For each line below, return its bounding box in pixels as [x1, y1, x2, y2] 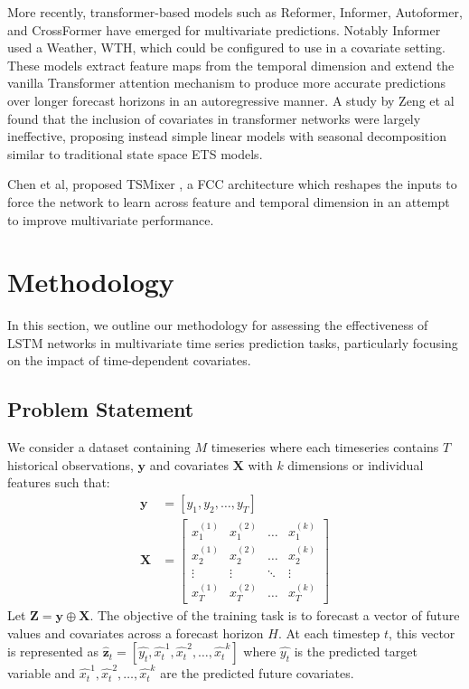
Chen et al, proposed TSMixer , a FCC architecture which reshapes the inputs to [7, 175, 457, 193]
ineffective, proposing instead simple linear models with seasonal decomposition [7, 127, 446, 146]
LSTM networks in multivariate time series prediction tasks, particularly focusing [7, 333, 458, 352]
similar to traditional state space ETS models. [7, 144, 263, 163]
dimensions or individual [287, 455, 424, 474]
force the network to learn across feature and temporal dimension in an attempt [7, 192, 450, 211]
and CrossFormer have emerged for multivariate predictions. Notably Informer [7, 20, 441, 39]
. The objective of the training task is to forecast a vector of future [89, 605, 460, 624]
